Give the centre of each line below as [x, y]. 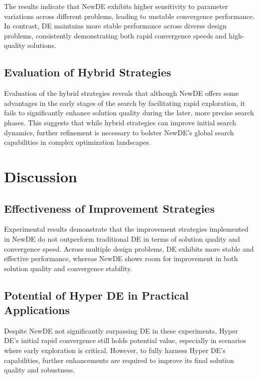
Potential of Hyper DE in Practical [96, 295]
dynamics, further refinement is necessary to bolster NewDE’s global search [119, 132]
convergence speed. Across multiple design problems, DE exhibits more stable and [129, 248]
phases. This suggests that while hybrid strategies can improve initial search [120, 122]
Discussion [41, 176]
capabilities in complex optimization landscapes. [78, 142]
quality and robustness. [40, 370]
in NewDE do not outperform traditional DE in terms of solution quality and [122, 238]
